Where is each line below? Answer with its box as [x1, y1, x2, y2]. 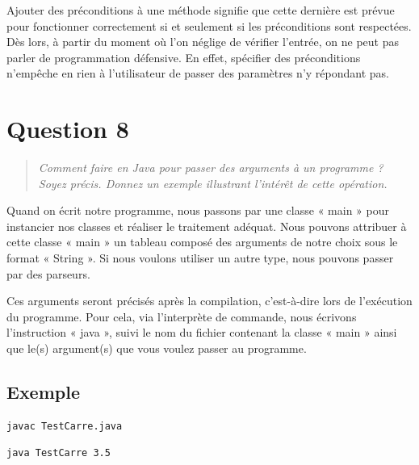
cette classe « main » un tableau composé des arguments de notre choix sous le [6, 233, 398, 250]
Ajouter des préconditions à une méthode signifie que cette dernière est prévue [6, 2, 395, 18]
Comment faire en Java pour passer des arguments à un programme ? [38, 159, 383, 176]
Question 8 [6, 112, 129, 145]
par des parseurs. [6, 265, 90, 282]
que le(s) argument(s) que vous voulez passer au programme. [6, 340, 307, 357]
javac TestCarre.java [6, 420, 123, 432]
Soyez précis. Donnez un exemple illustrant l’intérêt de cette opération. [38, 174, 388, 191]
